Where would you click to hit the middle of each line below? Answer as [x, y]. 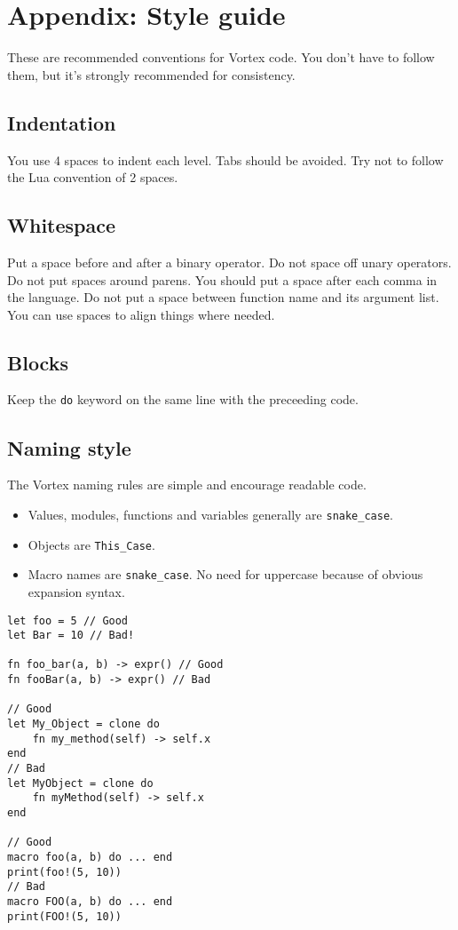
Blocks [38, 362]
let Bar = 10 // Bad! [71, 636]
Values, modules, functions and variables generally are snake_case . [210, 514]
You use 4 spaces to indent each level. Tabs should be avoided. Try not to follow [225, 159]
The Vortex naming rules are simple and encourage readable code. [187, 485]
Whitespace [62, 225]
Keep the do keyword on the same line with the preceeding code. [183, 399]
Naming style [69, 447]
